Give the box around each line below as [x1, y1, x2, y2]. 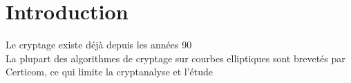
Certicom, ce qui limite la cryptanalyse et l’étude [6, 64, 213, 79]
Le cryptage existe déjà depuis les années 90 [6, 37, 192, 52]
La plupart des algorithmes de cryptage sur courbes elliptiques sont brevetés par [6, 50, 345, 65]
